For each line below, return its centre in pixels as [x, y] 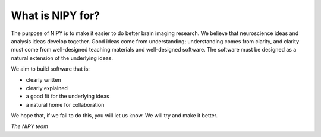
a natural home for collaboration [65, 104]
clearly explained [47, 88]
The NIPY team [30, 126]
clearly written [44, 79]
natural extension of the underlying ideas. [62, 58]
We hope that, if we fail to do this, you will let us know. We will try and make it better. [114, 116]
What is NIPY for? [56, 15]
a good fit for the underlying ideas [67, 96]
